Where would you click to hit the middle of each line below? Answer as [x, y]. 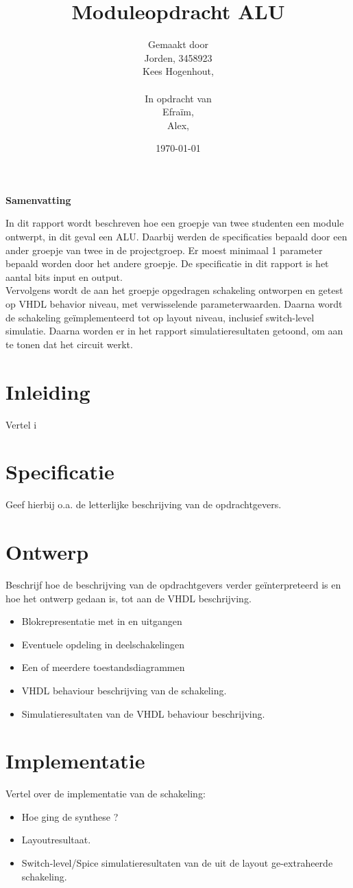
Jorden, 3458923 [178, 57]
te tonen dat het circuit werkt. [69, 344]
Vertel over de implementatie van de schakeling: [106, 794]
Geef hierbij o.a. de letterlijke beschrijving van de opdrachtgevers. [144, 504]
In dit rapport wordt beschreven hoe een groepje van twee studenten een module [175, 223]
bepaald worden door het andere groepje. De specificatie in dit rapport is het [167, 263]
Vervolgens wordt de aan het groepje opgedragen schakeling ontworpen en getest [174, 290]
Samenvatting [38, 200]
